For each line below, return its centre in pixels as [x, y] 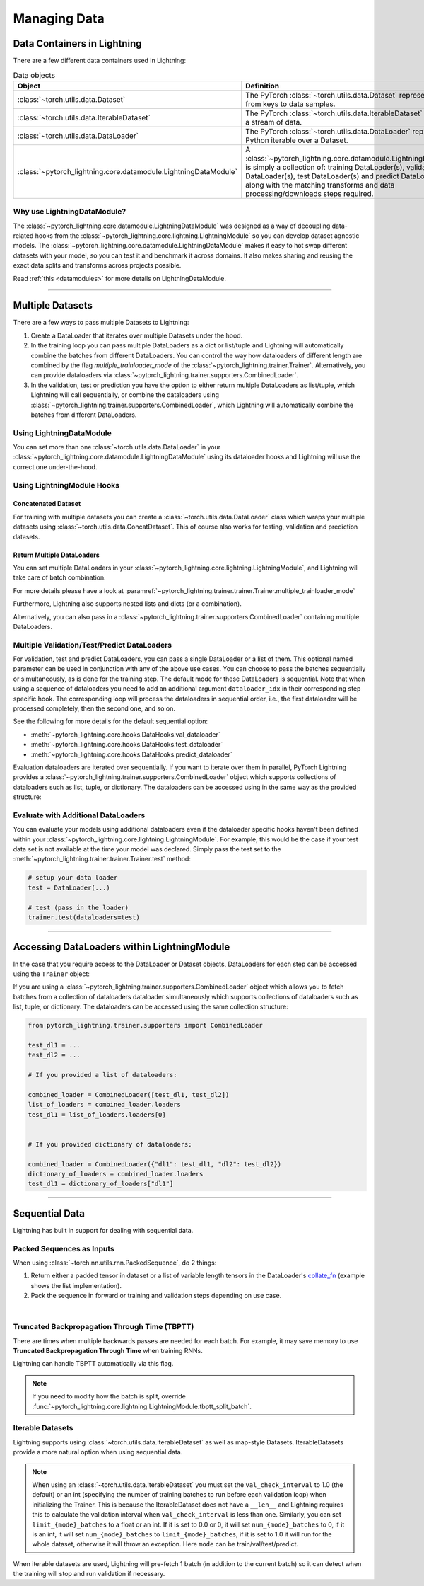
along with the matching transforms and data [320, 185]
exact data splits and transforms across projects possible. [97, 265]
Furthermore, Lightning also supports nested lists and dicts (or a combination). [127, 604]
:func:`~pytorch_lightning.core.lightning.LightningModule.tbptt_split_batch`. [142, 1406]
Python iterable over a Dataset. [297, 140]
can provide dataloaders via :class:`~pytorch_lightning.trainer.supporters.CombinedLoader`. [165, 375]
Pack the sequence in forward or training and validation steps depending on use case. [156, 1296]
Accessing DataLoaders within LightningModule [122, 947]
